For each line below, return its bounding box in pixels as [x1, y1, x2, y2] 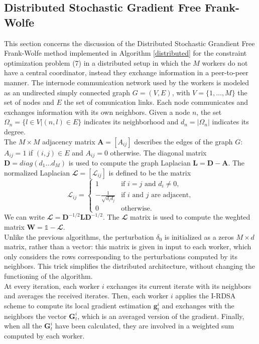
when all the [4, 320, 42, 331]
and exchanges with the [162, 300, 234, 310]
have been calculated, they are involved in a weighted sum [55, 320, 234, 331]
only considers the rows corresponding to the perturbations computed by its [4, 251, 238, 261]
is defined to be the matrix [108, 167, 191, 178]
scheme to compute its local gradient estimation [4, 300, 152, 310]
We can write [4, 212, 45, 222]
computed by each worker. [4, 330, 85, 340]
